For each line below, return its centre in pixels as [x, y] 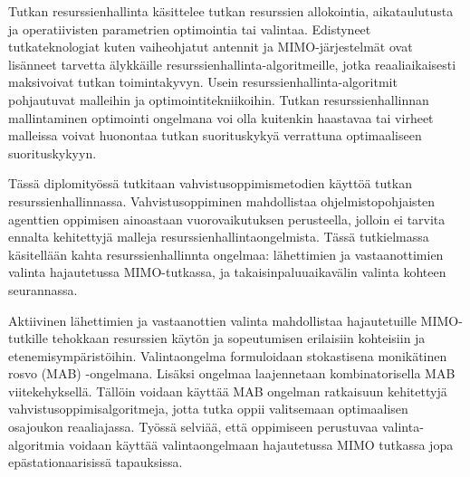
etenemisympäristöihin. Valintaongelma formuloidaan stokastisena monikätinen [228, 355]
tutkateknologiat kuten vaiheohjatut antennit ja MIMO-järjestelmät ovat [211, 47]
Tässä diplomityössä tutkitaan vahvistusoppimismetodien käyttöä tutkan [210, 183]
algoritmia [37, 444]
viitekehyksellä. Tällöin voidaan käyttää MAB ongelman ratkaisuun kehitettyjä [228, 391]
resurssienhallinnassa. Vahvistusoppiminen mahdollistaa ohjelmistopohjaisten [222, 200]
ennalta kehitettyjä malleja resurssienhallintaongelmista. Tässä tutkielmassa [219, 237]
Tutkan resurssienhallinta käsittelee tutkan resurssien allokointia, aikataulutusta [231, 11]
